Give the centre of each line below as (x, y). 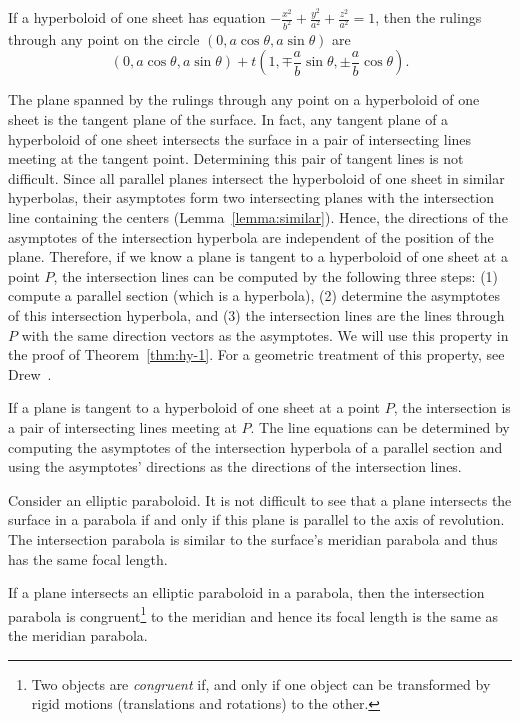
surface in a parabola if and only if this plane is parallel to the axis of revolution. (256, 519)
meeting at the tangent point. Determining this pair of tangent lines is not (236, 158)
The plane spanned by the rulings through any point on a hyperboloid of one (244, 99)
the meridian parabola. (78, 634)
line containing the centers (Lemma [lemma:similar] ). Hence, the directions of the (258, 217)
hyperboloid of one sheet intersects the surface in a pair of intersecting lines (240, 138)
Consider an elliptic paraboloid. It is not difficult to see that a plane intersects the (260, 499)
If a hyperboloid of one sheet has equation (137, 17)
